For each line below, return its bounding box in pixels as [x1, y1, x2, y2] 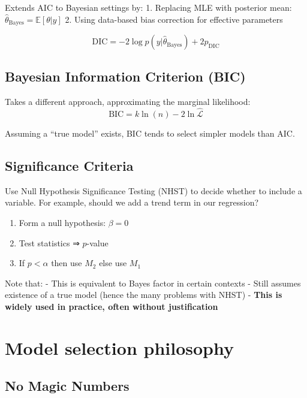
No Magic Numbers [5, 376, 130, 395]
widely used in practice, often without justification [5, 300, 218, 313]
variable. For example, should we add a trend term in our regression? [5, 196, 259, 209]
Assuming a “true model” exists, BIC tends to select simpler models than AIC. [5, 127, 295, 140]
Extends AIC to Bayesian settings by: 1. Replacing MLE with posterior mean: [5, 1, 292, 13]
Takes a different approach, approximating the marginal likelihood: [5, 95, 251, 108]
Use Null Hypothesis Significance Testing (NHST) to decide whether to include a [5, 184, 302, 197]
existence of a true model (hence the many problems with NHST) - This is [5, 288, 282, 301]
